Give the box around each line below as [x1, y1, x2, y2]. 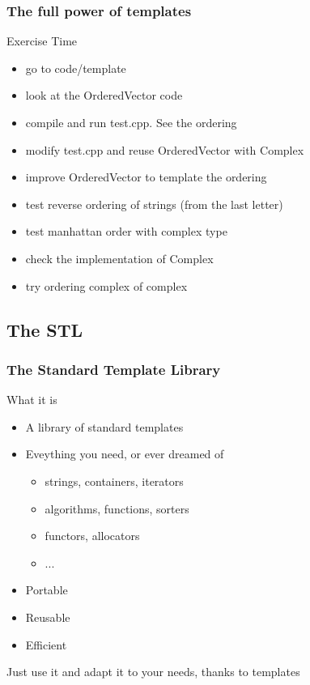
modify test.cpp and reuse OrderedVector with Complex [25, 141, 304, 158]
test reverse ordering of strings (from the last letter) [25, 195, 283, 212]
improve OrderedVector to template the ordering [25, 168, 267, 185]
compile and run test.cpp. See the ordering [25, 114, 237, 130]
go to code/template [25, 59, 126, 76]
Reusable [25, 608, 70, 625]
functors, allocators [45, 527, 140, 544]
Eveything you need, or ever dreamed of [25, 445, 224, 462]
